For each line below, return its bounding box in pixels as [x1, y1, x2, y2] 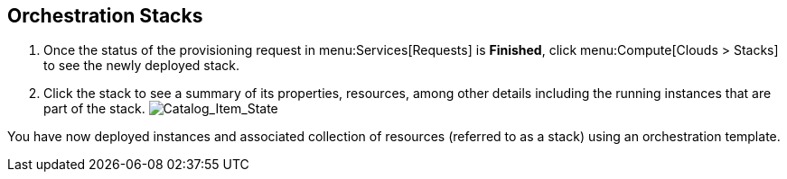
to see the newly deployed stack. [43, 58, 239, 74]
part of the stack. [43, 101, 145, 117]
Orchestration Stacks [7, 4, 203, 27]
